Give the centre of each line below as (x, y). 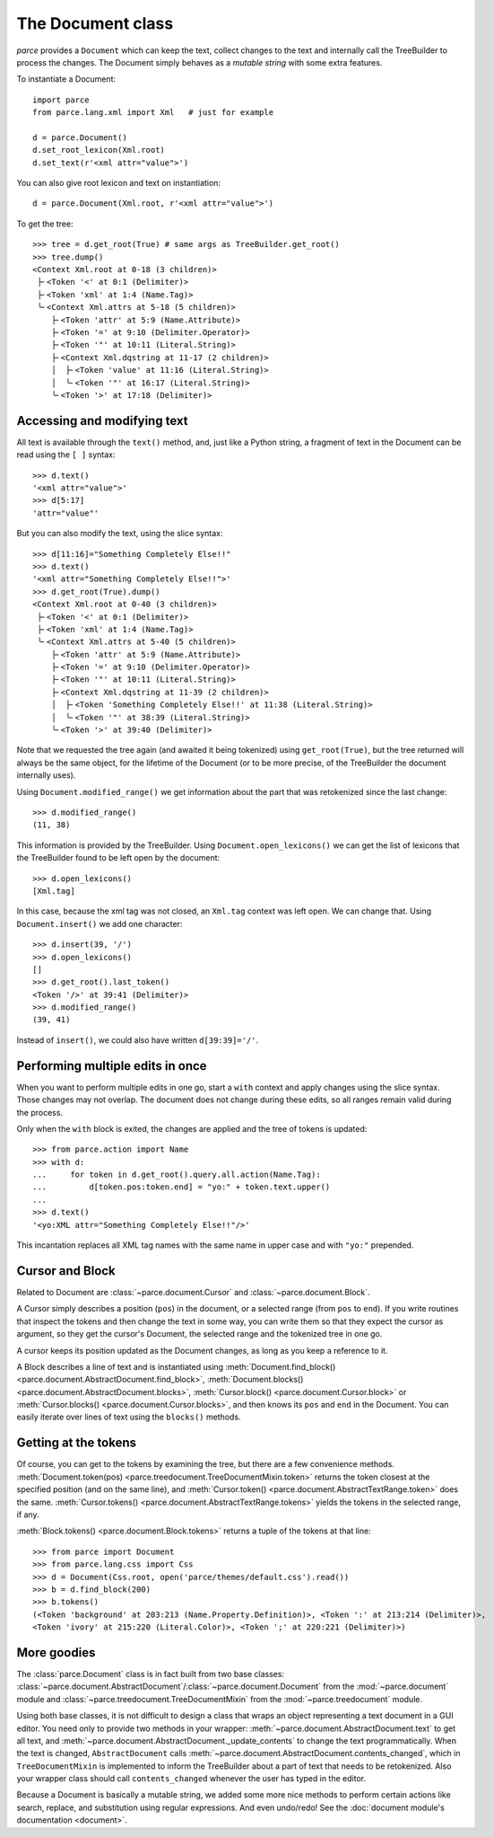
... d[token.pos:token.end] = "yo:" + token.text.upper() (182, 1187)
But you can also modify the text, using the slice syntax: (120, 534)
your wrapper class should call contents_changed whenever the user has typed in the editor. (191, 1779)
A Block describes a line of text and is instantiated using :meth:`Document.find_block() (176, 1366)
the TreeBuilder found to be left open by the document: (118, 858)
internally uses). (46, 775)
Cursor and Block (66, 1271)
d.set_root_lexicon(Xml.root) (99, 150)
